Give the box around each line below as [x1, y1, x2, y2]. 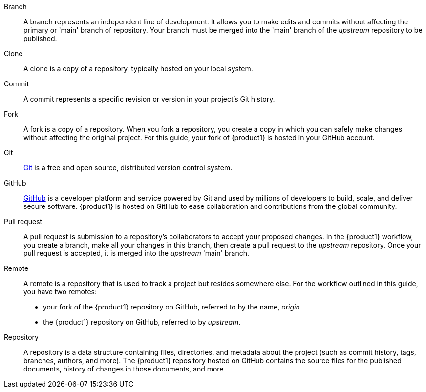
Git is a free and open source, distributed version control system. [23, 164, 233, 172]
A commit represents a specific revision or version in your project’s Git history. [23, 95, 275, 103]
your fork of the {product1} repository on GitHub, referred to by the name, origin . [43, 303, 302, 311]
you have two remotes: [23, 288, 97, 296]
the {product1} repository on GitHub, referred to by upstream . [43, 318, 241, 326]
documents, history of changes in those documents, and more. [23, 365, 226, 373]
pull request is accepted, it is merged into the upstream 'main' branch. [23, 249, 250, 257]
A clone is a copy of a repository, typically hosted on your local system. [23, 64, 253, 73]
